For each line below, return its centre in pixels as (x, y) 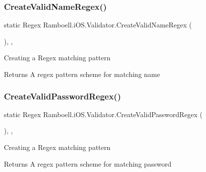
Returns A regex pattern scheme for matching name (82, 74)
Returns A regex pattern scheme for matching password (88, 163)
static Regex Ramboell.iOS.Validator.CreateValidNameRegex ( (98, 25)
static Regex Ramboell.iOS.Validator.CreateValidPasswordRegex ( (103, 114)
